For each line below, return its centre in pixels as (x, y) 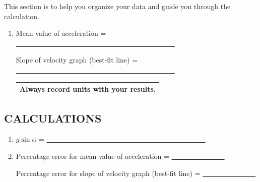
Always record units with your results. (88, 89)
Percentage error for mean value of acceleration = (92, 156)
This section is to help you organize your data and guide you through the (117, 6)
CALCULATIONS (53, 118)
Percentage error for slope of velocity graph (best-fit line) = (108, 173)
